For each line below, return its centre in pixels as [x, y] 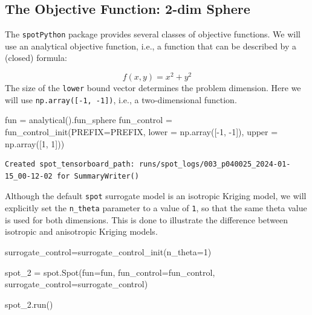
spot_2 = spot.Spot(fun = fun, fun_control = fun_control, [110, 272]
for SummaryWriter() [98, 176]
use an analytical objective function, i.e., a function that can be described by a [151, 46]
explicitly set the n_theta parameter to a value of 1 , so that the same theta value [156, 208]
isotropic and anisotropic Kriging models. [81, 231]
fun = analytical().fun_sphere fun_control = [89, 120]
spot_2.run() [29, 304]
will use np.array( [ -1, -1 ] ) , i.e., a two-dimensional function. [121, 99]
